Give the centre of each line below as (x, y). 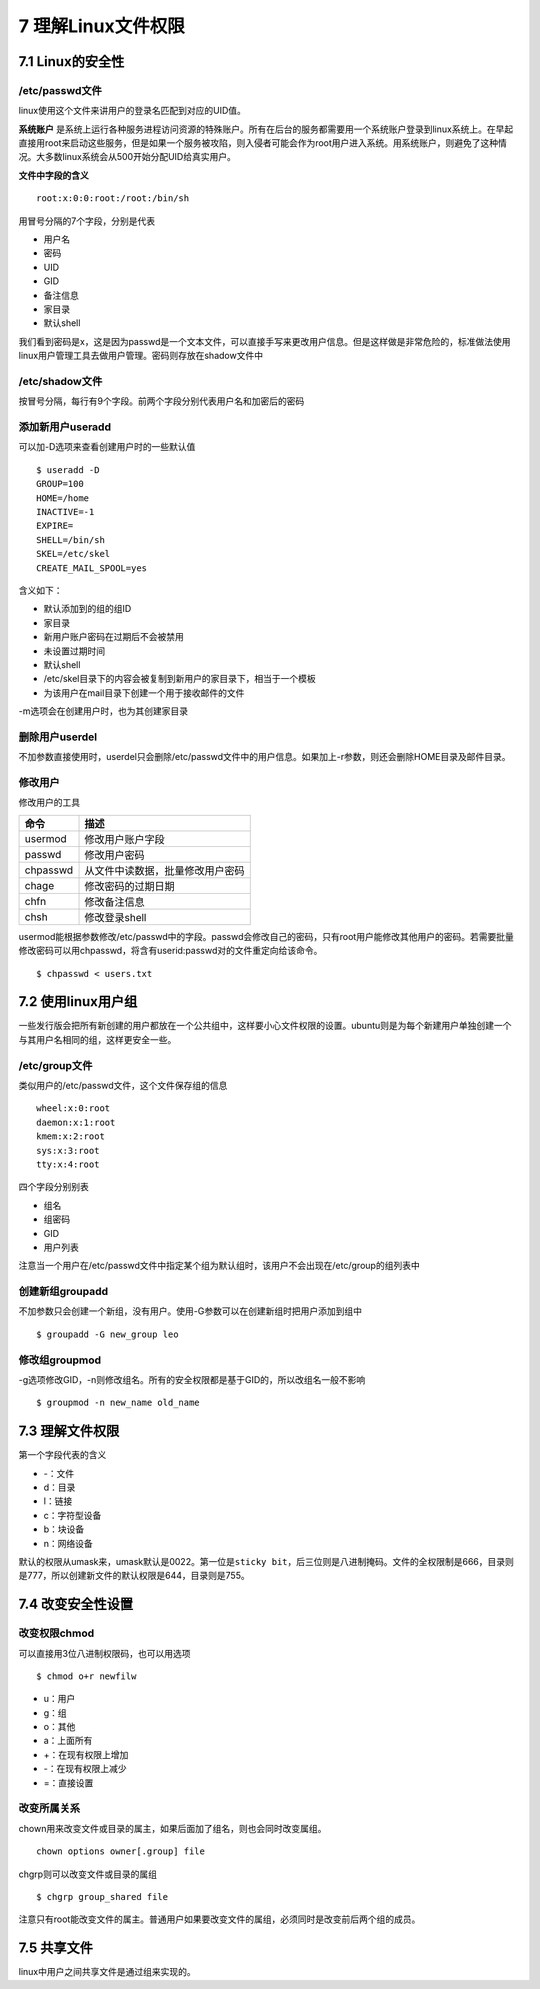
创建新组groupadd (63, 1292)
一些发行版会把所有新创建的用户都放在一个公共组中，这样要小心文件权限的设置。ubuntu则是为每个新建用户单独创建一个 (265, 1026)
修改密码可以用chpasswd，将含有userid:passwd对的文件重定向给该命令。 (170, 951)
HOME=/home (63, 498)
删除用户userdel (58, 737)
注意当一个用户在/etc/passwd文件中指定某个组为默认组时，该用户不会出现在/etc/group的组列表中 (219, 1266)
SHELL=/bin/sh (70, 539)
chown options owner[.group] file (120, 1851)
